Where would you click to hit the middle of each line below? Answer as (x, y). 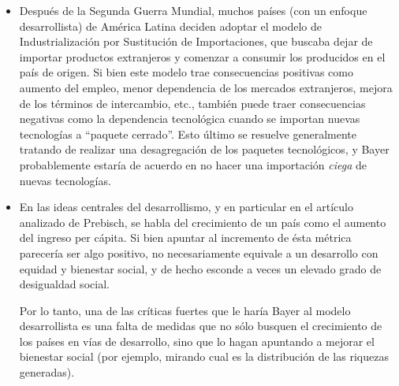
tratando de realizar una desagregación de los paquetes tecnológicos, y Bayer (204, 149)
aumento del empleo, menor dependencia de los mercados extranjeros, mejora (206, 87)
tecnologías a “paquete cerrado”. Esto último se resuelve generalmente (188, 134)
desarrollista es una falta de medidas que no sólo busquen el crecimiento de (201, 326)
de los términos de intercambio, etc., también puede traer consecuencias (192, 103)
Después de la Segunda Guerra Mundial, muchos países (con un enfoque (193, 10)
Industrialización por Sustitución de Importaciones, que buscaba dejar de (196, 41)
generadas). (47, 372)
